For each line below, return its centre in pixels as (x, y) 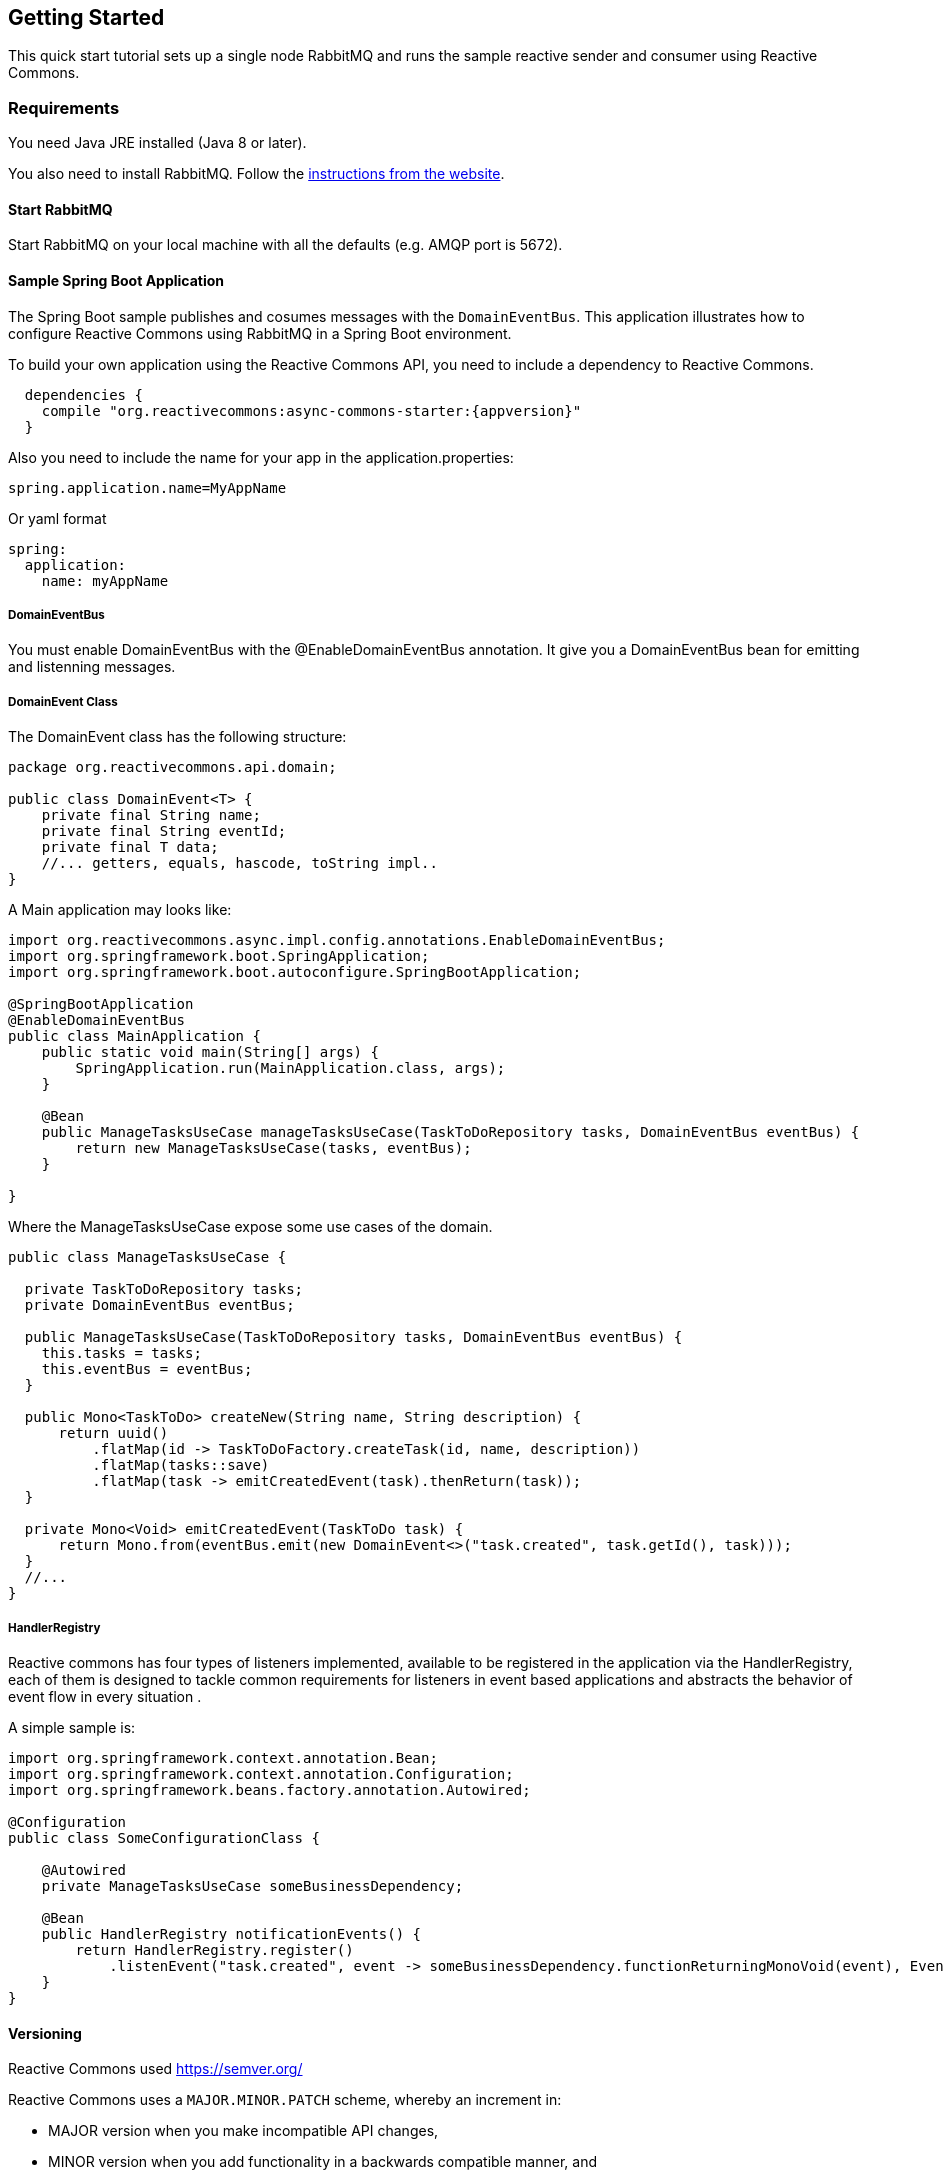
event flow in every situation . (105, 1696)
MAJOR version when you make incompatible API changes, (243, 2131)
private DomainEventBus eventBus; (159, 1305)
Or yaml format (57, 518)
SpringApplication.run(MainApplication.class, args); (290, 1068)
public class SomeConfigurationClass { (164, 1837)
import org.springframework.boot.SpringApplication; (219, 956)
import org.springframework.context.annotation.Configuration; (261, 1773)
